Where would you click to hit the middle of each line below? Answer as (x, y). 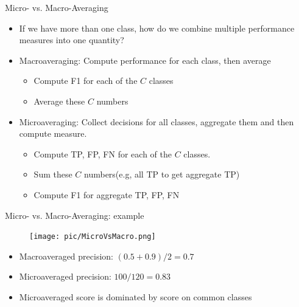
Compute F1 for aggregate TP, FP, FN (107, 194)
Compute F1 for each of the (86, 81)
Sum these (53, 174)
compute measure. (53, 133)
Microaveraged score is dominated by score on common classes (135, 296)
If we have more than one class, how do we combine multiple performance (157, 28)
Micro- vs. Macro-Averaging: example (75, 215)
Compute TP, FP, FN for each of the (103, 153)
